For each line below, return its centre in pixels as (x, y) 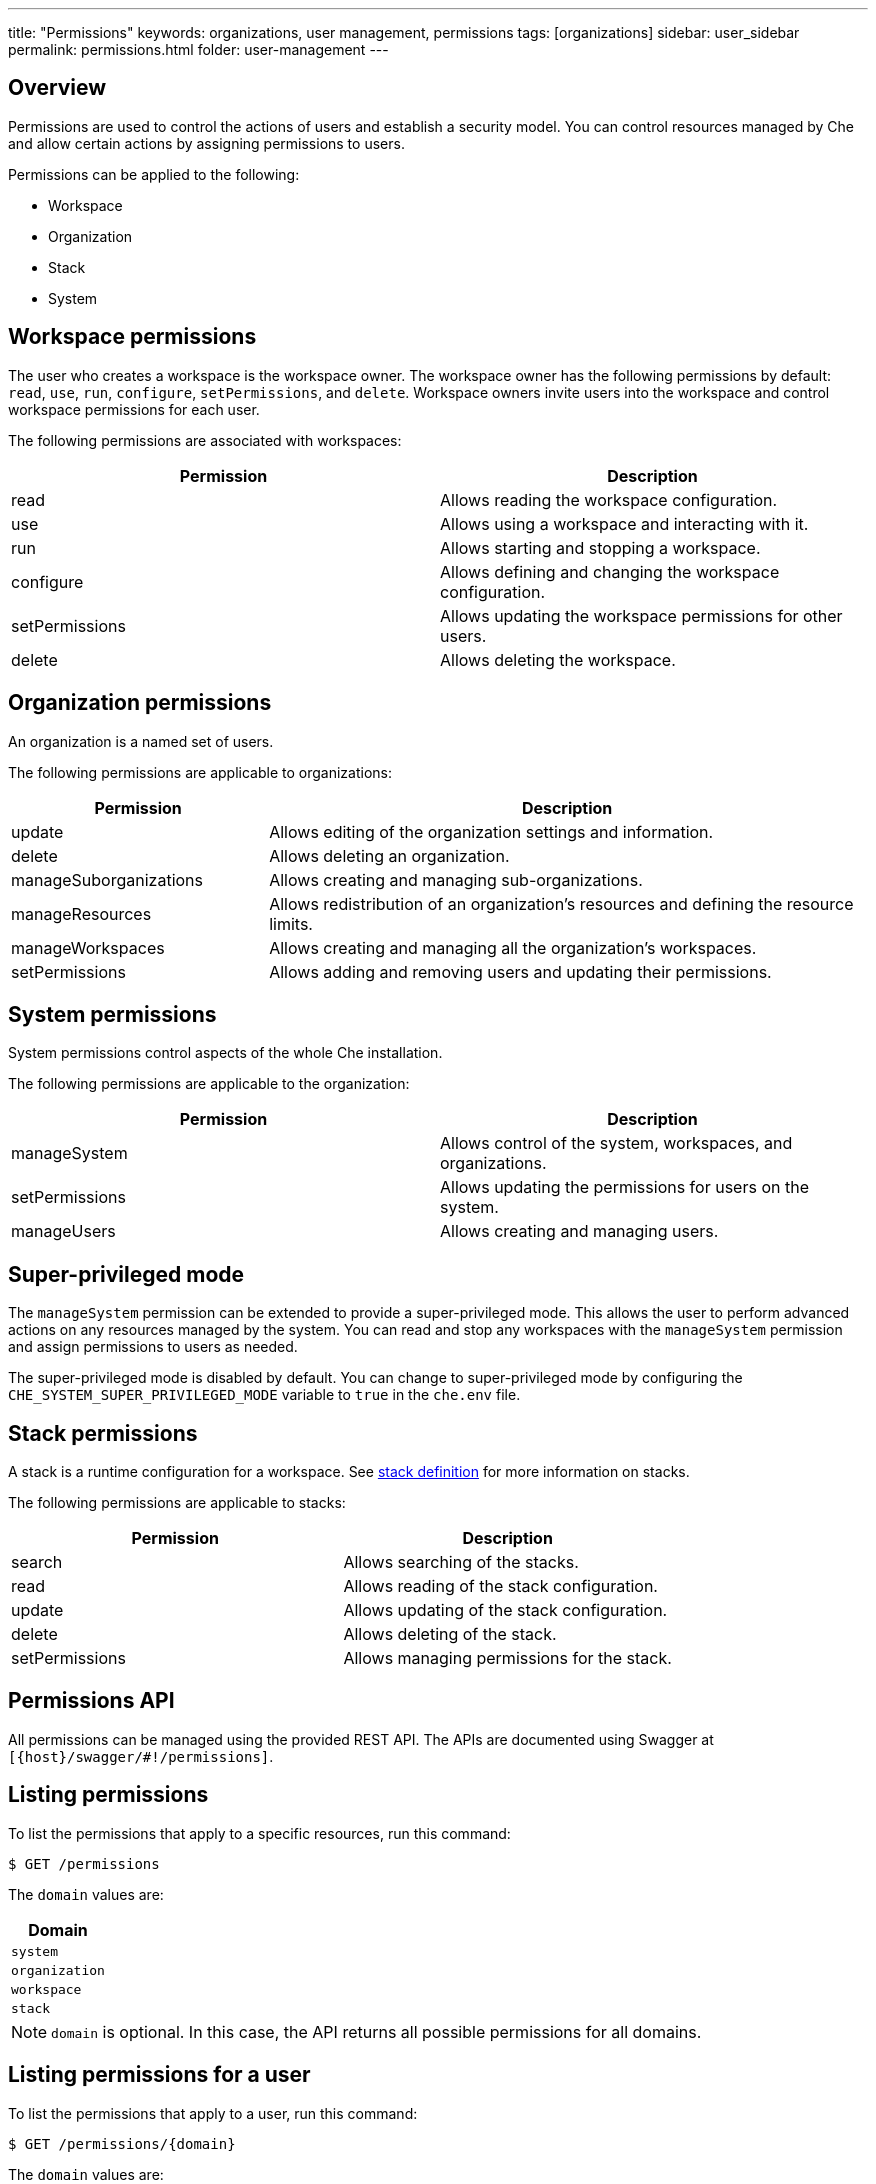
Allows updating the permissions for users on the (624, 1187)
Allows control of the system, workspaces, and (616, 1143)
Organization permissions (140, 703)
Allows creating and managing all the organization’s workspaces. (513, 947)
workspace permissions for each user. (134, 409)
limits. (291, 923)
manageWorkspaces (88, 947)
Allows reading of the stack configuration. (500, 1586)
